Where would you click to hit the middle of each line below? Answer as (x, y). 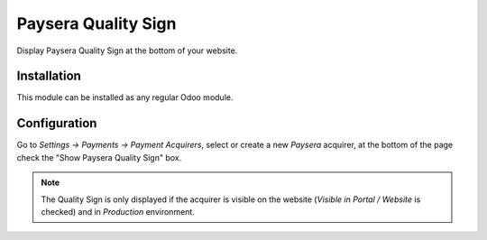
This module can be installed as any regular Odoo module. (125, 97)
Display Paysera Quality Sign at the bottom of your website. (127, 51)
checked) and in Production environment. (118, 211)
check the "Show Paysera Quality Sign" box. (99, 157)
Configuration (57, 123)
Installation (49, 76)
